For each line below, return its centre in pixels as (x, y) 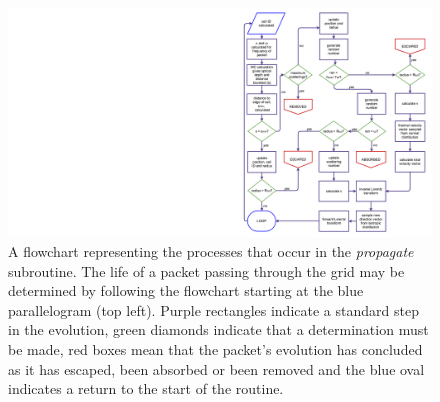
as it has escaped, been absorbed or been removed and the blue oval (216, 368)
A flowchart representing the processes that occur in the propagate (211, 250)
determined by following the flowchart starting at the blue (186, 290)
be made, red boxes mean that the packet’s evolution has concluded (215, 348)
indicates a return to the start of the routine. (146, 388)
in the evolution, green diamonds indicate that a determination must (218, 329)
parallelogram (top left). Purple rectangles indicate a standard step (213, 309)
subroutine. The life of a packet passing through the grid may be (206, 270)
